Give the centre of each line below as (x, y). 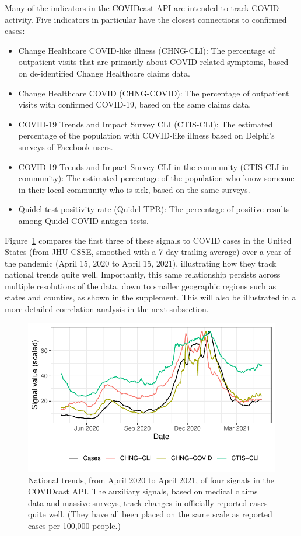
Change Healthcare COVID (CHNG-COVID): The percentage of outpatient (154, 93)
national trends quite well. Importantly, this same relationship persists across (143, 274)
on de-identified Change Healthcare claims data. (104, 73)
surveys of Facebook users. (66, 146)
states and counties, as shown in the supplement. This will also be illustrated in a (150, 297)
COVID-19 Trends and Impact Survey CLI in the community (128, 166)
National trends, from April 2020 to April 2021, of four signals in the (151, 480)
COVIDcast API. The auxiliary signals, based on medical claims (143, 491)
